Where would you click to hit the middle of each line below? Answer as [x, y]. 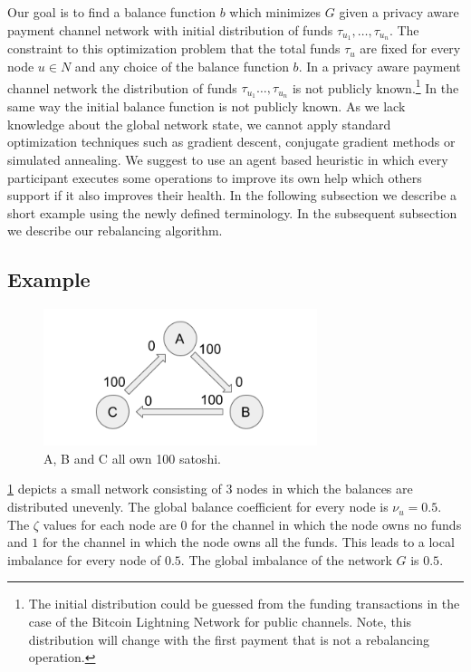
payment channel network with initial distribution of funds [170, 29]
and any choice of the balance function [182, 67]
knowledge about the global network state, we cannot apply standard [199, 124]
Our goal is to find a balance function [111, 12]
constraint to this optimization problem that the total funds [174, 48]
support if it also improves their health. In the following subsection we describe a [232, 195]
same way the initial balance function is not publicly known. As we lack [207, 106]
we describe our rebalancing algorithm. [115, 230]
